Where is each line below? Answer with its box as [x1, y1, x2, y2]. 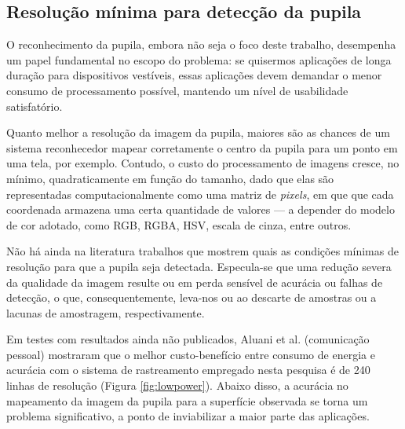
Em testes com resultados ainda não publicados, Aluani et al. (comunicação [6, 331, 370, 347]
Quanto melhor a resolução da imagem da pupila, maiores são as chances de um [6, 124, 390, 141]
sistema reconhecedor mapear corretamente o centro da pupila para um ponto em [6, 139, 398, 156]
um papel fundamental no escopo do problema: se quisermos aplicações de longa [6, 51, 392, 68]
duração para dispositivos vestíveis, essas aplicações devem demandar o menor [6, 67, 382, 83]
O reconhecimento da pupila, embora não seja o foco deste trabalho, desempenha [6, 36, 396, 53]
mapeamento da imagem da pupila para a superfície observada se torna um [6, 392, 368, 409]
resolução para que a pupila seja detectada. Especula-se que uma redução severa [6, 258, 392, 274]
